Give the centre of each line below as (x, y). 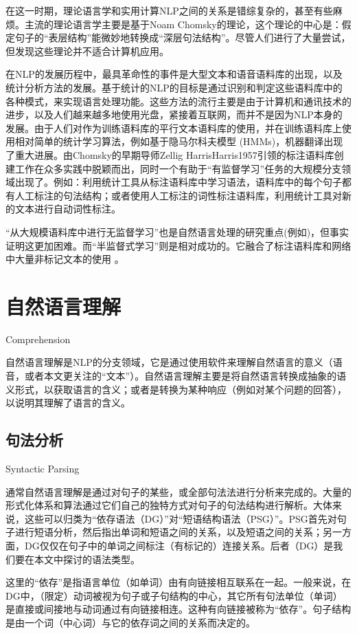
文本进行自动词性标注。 (68, 209)
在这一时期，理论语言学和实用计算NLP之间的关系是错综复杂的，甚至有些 (169, 10)
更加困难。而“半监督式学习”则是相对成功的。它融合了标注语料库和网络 (193, 245)
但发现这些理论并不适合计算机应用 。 (87, 51)
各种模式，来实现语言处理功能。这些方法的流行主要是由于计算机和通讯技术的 (178, 101)
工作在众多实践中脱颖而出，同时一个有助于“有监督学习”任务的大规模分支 (178, 168)
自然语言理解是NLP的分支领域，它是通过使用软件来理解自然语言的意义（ (169, 362)
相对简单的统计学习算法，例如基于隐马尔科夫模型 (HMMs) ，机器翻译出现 (179, 141)
